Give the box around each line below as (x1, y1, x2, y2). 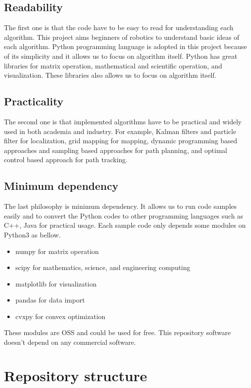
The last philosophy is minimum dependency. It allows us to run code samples (4, 201, 237, 211)
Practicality (4, 94, 64, 109)
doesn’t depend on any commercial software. (4, 337, 136, 347)
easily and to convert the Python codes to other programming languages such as (4, 210, 243, 220)
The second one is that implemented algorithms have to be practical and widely (4, 116, 242, 126)
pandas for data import (15, 295, 85, 305)
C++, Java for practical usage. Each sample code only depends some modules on (4, 220, 246, 230)
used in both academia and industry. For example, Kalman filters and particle (4, 126, 236, 136)
